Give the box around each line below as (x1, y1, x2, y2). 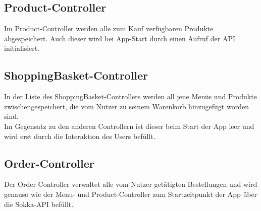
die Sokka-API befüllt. (4, 198, 74, 209)
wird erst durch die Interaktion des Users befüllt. (4, 130, 155, 141)
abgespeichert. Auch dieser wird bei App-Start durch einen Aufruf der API (4, 33, 235, 43)
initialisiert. (4, 43, 40, 53)
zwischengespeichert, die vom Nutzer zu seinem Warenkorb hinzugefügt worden (4, 101, 249, 111)
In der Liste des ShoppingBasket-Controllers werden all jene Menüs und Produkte (4, 91, 257, 102)
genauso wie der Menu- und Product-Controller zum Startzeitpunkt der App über (4, 188, 257, 199)
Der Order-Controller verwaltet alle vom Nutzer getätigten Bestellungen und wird (4, 179, 257, 189)
